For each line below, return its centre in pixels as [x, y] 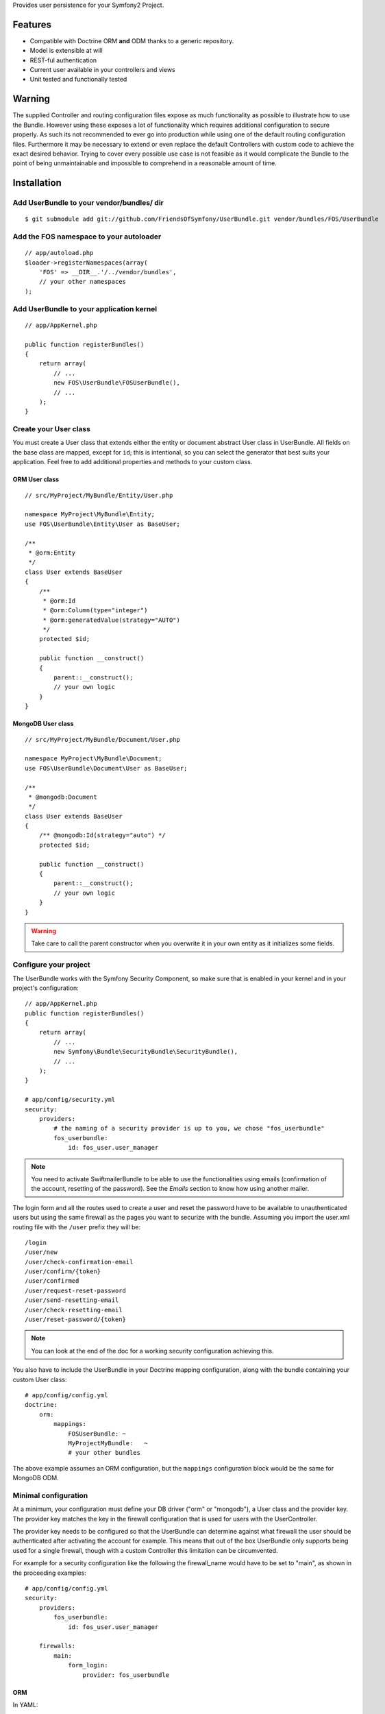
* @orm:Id [59, 601]
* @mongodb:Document [63, 797]
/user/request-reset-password [76, 1290]
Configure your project [51, 965]
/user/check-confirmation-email [79, 1262]
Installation [37, 183]
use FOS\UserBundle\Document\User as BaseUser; [106, 768]
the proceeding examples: [50, 1573]
